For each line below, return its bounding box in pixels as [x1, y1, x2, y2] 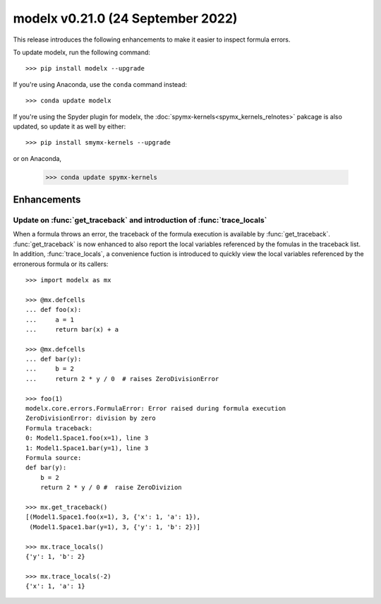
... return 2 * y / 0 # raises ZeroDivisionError [25, 375, 219, 382]
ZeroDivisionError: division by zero [25, 414, 157, 423]
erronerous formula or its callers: [13, 260, 109, 268]
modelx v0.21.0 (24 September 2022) [13, 11, 238, 26]
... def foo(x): [25, 306, 82, 314]
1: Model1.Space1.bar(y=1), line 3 [25, 444, 149, 452]
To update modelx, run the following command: [13, 48, 151, 56]
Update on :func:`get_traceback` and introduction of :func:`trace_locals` [13, 215, 267, 225]
